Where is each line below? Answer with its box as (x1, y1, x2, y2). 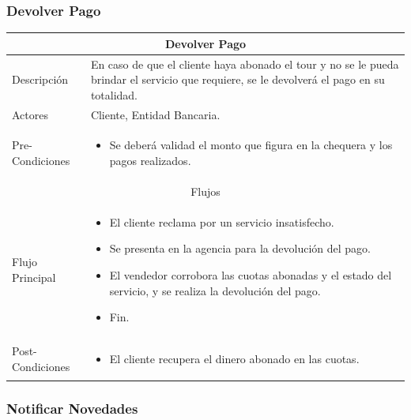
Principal (12, 268, 56, 285)
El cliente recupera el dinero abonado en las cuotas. (109, 350, 360, 366)
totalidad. (90, 86, 138, 103)
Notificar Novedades (6, 398, 138, 418)
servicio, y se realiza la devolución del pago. (109, 282, 321, 298)
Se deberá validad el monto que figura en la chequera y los (109, 137, 393, 153)
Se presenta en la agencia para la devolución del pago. (109, 240, 371, 257)
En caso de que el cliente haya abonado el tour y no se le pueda (90, 55, 399, 72)
